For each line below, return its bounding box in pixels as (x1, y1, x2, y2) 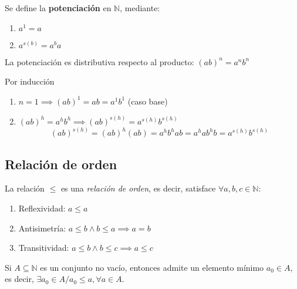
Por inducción (5, 75, 55, 88)
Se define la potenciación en (5, 2, 112, 14)
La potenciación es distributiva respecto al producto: (5, 55, 194, 68)
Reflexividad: (18, 202, 66, 214)
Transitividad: (18, 241, 69, 254)
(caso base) (127, 95, 168, 107)
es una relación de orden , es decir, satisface (60, 182, 216, 194)
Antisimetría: (18, 221, 66, 234)
